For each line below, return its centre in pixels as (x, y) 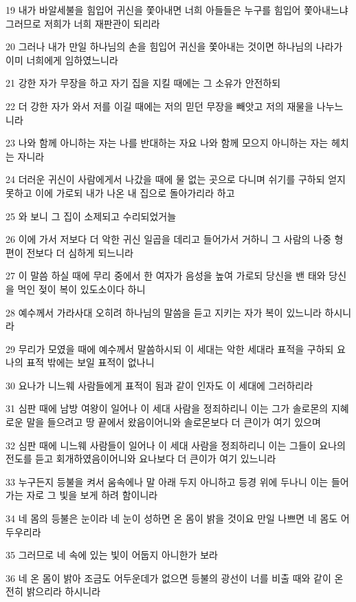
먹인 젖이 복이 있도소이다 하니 (81, 289)
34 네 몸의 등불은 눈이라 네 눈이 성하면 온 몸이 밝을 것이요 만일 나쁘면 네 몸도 (172, 518)
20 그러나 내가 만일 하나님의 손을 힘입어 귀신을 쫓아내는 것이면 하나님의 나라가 (174, 46)
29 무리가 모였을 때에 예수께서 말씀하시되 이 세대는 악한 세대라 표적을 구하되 (170, 348)
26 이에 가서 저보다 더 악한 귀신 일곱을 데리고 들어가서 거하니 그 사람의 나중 (168, 239)
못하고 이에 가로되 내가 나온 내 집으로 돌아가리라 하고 (120, 192)
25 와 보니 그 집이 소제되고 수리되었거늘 (91, 216)
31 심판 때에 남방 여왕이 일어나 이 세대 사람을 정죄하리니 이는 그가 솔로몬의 (167, 408)
